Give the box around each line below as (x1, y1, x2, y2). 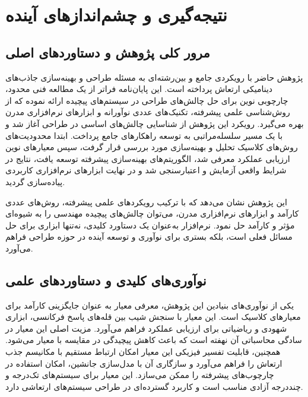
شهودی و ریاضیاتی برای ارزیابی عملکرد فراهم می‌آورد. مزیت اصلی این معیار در (5, 322, 287, 334)
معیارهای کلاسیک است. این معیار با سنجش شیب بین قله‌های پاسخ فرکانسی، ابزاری (5, 310, 301, 323)
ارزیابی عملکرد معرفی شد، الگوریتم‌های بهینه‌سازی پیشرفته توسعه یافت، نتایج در (5, 152, 290, 164)
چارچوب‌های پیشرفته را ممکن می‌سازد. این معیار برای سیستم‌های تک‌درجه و (5, 369, 274, 381)
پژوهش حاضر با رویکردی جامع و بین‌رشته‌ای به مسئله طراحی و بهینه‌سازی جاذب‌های (5, 71, 303, 83)
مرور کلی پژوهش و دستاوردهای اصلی (5, 43, 210, 61)
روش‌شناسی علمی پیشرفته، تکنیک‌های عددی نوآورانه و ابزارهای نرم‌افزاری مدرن (5, 106, 290, 118)
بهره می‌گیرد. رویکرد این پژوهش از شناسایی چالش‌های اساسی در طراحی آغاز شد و (5, 117, 304, 129)
